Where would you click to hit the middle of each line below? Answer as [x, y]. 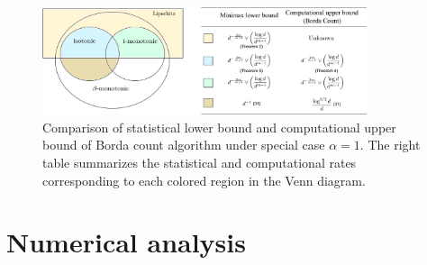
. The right [390, 145]
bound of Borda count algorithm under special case [184, 145]
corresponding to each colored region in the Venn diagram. [204, 180]
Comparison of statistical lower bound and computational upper [219, 127]
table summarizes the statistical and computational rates [200, 163]
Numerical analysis [126, 242]
